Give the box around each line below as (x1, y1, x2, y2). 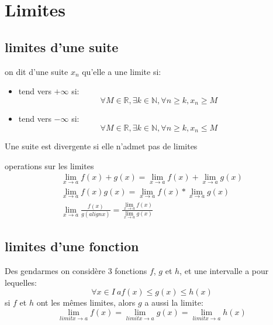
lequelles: (5, 276, 37, 288)
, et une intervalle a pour (179, 264, 269, 276)
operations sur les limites (5, 159, 94, 172)
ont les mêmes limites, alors (36, 296, 136, 309)
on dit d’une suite (5, 65, 68, 77)
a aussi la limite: (144, 296, 203, 309)
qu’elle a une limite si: (82, 65, 161, 77)
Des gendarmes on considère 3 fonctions (5, 264, 147, 276)
